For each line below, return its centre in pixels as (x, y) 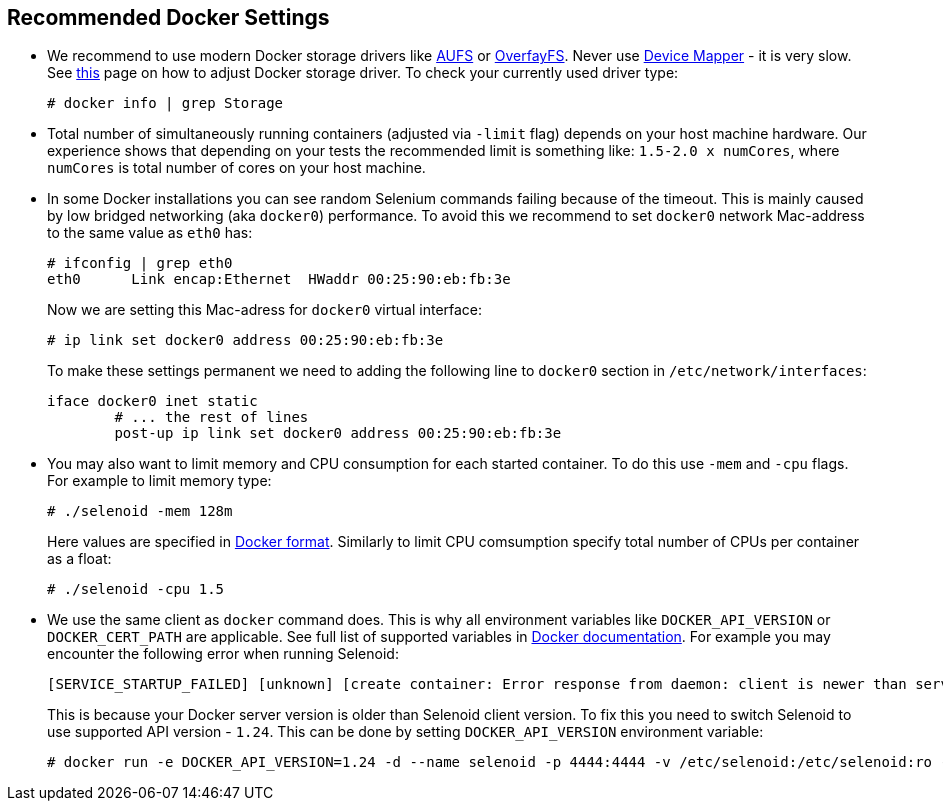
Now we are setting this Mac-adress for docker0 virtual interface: (265, 310)
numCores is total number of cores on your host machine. (236, 168)
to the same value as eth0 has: (150, 233)
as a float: (79, 559)
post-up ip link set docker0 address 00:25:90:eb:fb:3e (338, 433)
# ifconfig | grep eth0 (140, 263)
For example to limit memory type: (159, 481)
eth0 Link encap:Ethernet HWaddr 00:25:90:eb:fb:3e (279, 279)
